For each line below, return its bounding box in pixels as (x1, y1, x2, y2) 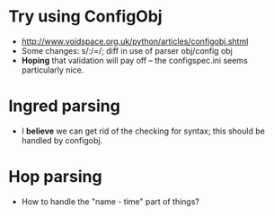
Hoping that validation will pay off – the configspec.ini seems (21, 55, 248, 65)
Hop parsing (8, 167, 102, 187)
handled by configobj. (21, 134, 103, 145)
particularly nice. (21, 65, 84, 75)
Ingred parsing (8, 96, 120, 117)
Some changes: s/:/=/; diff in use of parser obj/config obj (21, 45, 233, 56)
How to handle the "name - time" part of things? (21, 195, 199, 207)
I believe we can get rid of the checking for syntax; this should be (21, 125, 266, 136)
